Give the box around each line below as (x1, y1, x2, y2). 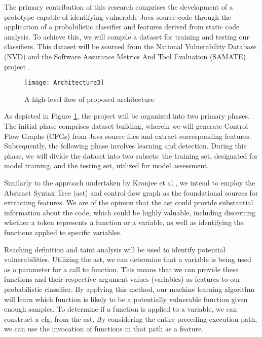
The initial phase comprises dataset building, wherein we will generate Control (4, 121, 248, 131)
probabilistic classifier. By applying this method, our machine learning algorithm (4, 283, 255, 294)
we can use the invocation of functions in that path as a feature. (4, 323, 204, 334)
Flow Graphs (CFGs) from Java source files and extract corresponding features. (4, 130, 251, 141)
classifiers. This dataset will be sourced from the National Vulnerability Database (4, 41, 256, 52)
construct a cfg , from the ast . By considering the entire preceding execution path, (4, 313, 257, 324)
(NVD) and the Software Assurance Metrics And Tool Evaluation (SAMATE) (4, 51, 246, 61)
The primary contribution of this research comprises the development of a (4, 2, 233, 12)
